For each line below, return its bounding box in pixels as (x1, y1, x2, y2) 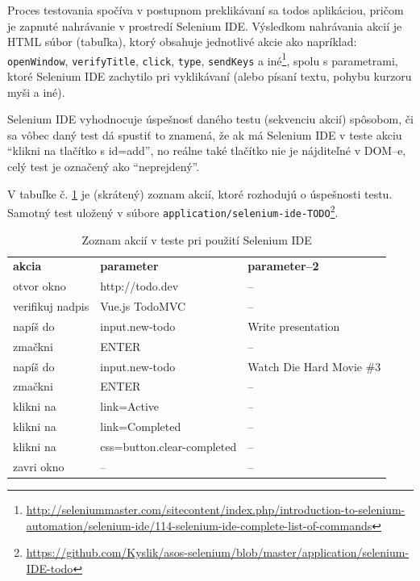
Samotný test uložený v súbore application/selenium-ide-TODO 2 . (7, 202, 339, 220)
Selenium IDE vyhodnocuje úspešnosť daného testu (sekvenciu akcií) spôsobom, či (7, 111, 414, 127)
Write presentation (247, 317, 340, 334)
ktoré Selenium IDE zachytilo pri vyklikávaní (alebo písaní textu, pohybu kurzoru (7, 68, 412, 85)
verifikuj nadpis (13, 298, 89, 315)
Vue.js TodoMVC (100, 298, 186, 315)
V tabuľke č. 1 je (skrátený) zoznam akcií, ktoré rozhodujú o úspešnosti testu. (7, 185, 393, 202)
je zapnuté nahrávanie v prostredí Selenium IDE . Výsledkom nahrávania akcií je (7, 17, 402, 34)
